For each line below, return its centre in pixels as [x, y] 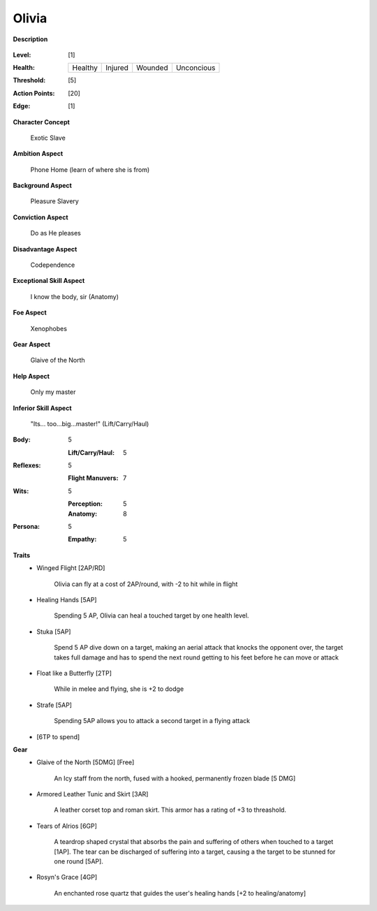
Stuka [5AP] [54, 632]
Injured [117, 68]
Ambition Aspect [38, 154]
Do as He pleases [56, 233]
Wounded [152, 68]
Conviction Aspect [41, 217]
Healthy [85, 68]
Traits [22, 555]
